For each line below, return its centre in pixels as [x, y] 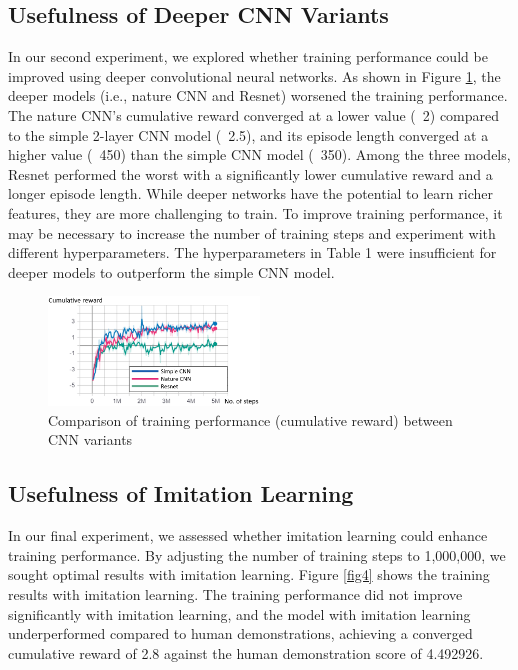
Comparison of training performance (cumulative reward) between [250, 419]
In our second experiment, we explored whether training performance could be [248, 56]
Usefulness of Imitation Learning [181, 493]
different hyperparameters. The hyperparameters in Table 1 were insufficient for [252, 252]
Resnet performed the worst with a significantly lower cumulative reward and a [250, 173]
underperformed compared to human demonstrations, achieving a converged [240, 633]
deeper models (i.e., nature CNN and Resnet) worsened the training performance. [258, 95]
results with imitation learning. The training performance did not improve [235, 593]
